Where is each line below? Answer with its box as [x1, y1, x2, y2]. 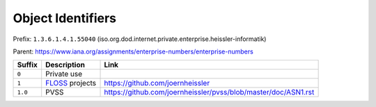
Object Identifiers [13, 10, 117, 26]
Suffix [17, 60, 38, 69]
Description [45, 60, 85, 69]
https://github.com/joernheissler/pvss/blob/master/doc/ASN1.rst [104, 88, 315, 97]
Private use [45, 69, 83, 79]
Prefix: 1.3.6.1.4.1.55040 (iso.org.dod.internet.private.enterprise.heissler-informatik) [13, 35, 267, 43]
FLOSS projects [45, 79, 97, 88]
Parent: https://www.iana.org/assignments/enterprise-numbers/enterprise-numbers [13, 47, 253, 56]
